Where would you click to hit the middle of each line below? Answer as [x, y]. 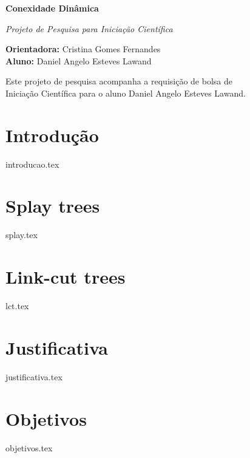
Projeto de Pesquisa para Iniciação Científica [89, 28]
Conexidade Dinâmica [52, 8]
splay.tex [22, 235]
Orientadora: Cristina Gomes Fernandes [83, 49]
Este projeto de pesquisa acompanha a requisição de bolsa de [119, 81]
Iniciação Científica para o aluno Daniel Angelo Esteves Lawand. [126, 93]
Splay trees [53, 206]
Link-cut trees [66, 277]
